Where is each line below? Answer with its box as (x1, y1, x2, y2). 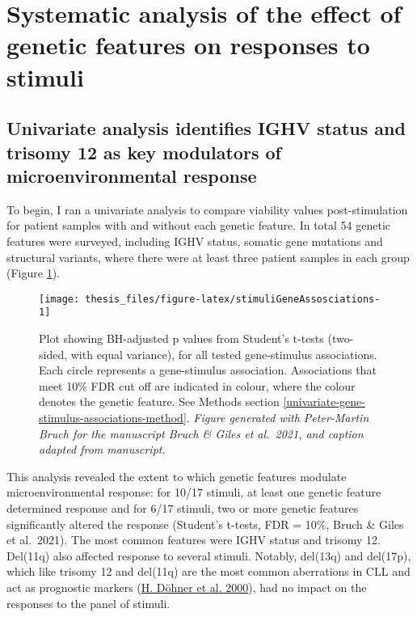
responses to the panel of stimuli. (6, 594, 171, 611)
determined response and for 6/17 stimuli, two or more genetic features (6, 499, 359, 516)
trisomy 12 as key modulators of (6, 139, 281, 164)
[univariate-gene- (283, 393, 365, 410)
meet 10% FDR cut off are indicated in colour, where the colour (39, 377, 356, 394)
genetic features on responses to (6, 28, 370, 61)
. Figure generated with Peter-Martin (186, 408, 369, 425)
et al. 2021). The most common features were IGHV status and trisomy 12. (6, 531, 381, 548)
